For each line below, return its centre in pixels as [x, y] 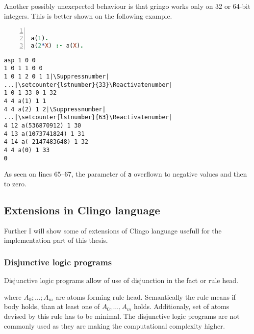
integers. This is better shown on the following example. [88, 15]
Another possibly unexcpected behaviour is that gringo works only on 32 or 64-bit [127, 6]
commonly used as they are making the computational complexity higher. [114, 325]
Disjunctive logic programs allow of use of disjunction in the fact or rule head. [121, 280]
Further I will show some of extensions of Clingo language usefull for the [113, 230]
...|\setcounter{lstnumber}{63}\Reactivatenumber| [88, 117]
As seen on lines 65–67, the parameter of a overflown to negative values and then [126, 174]
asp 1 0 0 [20, 60]
